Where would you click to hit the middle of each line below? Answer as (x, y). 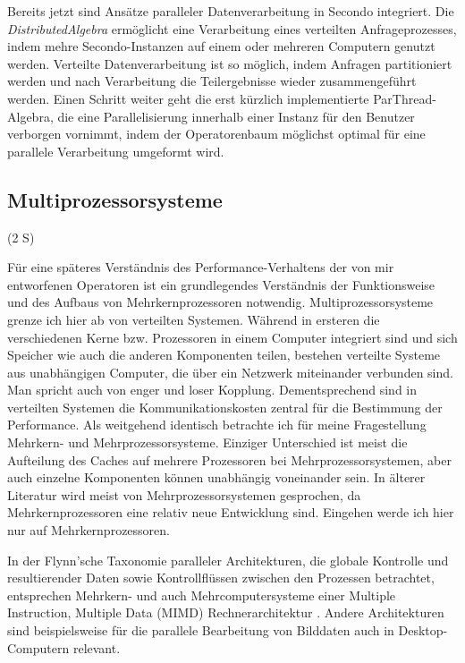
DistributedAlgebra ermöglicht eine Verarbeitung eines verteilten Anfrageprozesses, (232, 28)
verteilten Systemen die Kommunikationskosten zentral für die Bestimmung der (225, 407)
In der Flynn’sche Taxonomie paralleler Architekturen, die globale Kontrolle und (228, 560)
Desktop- (423, 630)
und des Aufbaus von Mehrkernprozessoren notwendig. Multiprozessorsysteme (220, 302)
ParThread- (405, 98)
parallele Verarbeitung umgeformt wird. (116, 151)
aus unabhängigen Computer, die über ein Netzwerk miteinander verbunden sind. (230, 372)
